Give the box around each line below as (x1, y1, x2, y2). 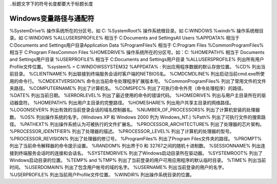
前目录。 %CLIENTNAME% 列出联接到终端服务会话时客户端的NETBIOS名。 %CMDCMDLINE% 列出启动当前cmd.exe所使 (9, 71, 265, 77)
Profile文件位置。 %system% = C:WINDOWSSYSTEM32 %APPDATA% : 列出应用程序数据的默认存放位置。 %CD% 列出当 (9, 63, 266, 69)
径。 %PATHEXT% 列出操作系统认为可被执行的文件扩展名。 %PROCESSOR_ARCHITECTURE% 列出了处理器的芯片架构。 (9, 121, 264, 127)
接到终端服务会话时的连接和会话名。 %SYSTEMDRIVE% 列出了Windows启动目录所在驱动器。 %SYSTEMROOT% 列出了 (9, 150, 263, 156)
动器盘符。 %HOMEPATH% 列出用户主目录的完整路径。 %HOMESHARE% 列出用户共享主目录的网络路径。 (9, 99, 234, 105)
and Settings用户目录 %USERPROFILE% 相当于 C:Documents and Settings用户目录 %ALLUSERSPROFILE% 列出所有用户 (9, 57, 264, 63)
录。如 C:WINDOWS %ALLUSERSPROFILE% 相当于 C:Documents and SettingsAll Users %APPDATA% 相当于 (9, 35, 240, 41)
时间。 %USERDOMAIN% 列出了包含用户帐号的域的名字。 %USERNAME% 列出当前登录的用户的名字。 (9, 164, 227, 171)
